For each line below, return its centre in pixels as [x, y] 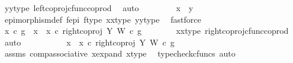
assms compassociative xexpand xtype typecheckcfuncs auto [120, 53]
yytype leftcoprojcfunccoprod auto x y [99, 8]
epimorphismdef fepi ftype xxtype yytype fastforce [103, 19]
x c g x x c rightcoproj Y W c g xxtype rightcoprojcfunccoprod [146, 31]
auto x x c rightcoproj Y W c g [89, 42]
